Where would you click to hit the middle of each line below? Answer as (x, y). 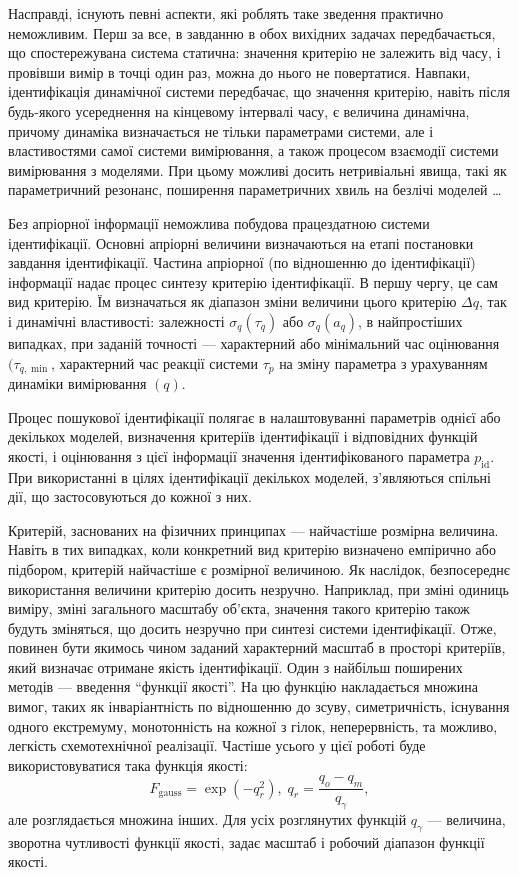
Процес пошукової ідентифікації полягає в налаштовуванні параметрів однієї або (254, 416)
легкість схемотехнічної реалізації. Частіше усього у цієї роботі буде (217, 745)
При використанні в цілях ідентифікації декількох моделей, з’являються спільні (249, 476)
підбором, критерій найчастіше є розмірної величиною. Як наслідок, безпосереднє (259, 568)
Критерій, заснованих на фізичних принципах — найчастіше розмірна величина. (253, 529)
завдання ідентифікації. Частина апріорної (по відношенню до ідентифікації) (242, 262)
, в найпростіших (410, 320)
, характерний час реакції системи (154, 362)
